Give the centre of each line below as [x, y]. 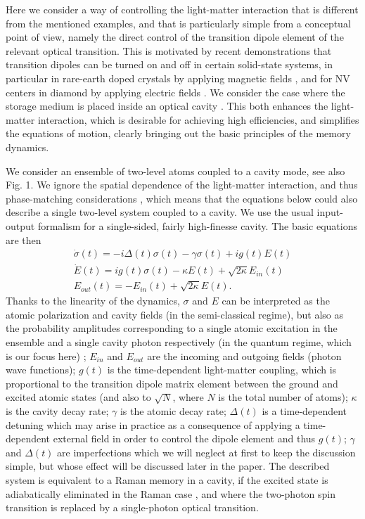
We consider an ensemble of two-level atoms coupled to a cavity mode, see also [175, 171]
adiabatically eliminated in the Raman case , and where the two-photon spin [171, 493]
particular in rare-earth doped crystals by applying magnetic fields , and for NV [178, 78]
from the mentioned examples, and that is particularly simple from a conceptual [178, 23]
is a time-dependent [305, 410]
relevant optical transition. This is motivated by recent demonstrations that [169, 50]
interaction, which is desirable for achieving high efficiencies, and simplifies [198, 119]
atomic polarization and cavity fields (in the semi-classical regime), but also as [175, 314]
